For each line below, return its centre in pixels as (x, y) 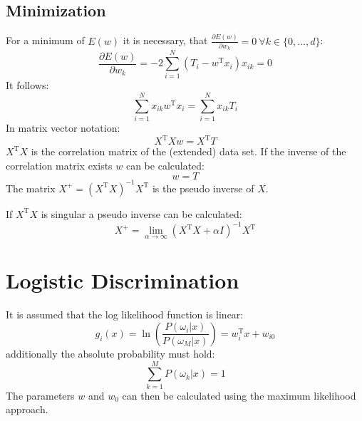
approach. (27, 409)
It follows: (27, 85)
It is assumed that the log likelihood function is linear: (125, 315)
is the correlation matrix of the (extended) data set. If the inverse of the (188, 151)
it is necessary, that (165, 40)
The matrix (31, 188)
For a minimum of (45, 40)
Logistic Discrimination (123, 280)
